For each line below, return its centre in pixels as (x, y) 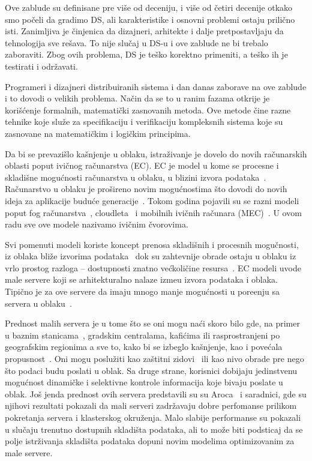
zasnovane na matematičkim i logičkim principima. (98, 133)
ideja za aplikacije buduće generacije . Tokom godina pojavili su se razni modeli (152, 200)
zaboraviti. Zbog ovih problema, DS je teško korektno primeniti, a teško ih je (146, 54)
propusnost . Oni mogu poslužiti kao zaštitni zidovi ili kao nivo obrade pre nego (154, 359)
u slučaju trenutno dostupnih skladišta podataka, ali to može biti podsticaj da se (154, 429)
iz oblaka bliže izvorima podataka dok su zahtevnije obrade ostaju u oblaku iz (151, 256)
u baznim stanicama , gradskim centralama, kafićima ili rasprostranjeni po (142, 335)
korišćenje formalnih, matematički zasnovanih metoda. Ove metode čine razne (148, 110)
